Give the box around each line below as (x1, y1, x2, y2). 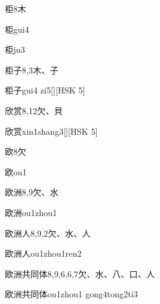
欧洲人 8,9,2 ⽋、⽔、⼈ (5, 226, 91, 239)
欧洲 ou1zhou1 (5, 206, 57, 218)
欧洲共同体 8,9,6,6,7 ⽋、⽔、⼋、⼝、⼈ (5, 267, 155, 280)
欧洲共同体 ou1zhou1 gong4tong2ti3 (5, 288, 138, 300)
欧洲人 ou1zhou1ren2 (5, 247, 82, 260)
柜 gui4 (5, 22, 29, 35)
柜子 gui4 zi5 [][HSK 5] (5, 84, 85, 96)
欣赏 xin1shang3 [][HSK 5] (5, 124, 98, 137)
